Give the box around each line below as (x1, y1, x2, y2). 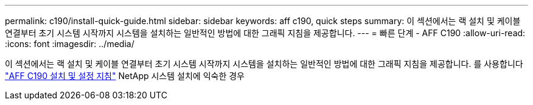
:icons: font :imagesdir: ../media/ (5, 39, 134, 49)
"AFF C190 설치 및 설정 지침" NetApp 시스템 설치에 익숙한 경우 (5, 71, 245, 81)
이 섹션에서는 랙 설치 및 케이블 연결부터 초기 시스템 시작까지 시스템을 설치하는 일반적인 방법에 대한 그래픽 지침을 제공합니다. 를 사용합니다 (5, 59, 523, 69)
